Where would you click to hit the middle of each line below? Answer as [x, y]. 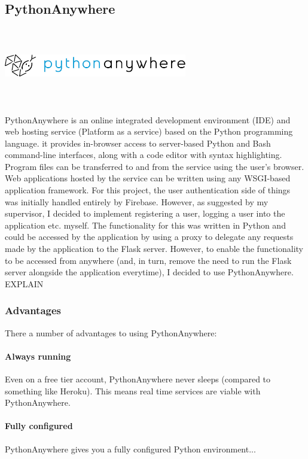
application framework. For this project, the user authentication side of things [148, 190]
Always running [38, 356]
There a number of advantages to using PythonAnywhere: [111, 332]
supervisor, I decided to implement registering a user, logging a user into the [145, 213]
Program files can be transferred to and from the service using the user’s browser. [155, 166]
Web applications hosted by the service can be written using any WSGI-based [148, 178]
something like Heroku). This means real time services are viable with [133, 390]
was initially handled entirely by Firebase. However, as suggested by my [137, 201]
